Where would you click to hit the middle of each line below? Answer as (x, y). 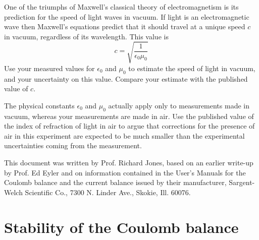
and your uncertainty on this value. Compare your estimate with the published (126, 78)
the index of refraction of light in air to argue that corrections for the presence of (129, 126)
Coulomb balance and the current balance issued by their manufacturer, (115, 182)
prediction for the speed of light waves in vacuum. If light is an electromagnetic (127, 16)
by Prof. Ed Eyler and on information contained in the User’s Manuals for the (125, 172)
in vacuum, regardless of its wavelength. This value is (86, 36)
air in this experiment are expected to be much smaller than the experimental (124, 135)
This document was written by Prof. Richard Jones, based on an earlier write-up (129, 163)
